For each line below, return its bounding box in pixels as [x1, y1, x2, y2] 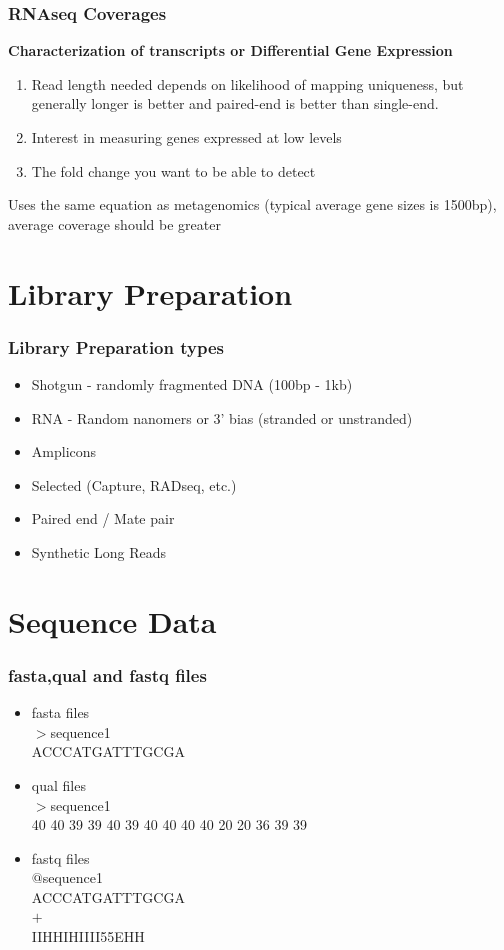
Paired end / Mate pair [31, 508, 175, 529]
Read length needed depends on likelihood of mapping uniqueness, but [31, 73, 464, 94]
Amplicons [31, 441, 97, 462]
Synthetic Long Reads [31, 541, 167, 562]
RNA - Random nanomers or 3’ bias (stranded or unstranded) [31, 407, 413, 428]
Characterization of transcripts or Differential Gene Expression [8, 40, 453, 61]
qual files [31, 774, 86, 795]
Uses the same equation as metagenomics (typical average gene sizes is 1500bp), [8, 194, 497, 215]
